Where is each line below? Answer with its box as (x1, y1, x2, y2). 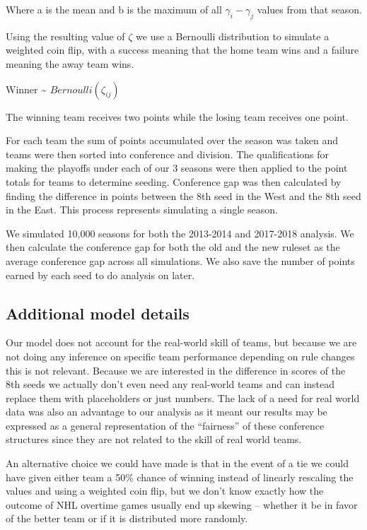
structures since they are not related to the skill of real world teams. (6, 432, 302, 447)
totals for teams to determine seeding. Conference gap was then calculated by (6, 174, 342, 189)
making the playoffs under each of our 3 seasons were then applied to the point (6, 160, 348, 175)
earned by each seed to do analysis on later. (6, 267, 195, 282)
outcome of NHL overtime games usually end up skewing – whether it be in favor (6, 497, 358, 512)
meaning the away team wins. (6, 56, 134, 71)
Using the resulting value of (6, 28, 125, 43)
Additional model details (6, 302, 190, 324)
